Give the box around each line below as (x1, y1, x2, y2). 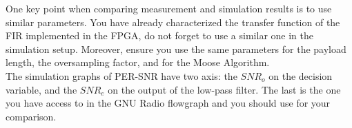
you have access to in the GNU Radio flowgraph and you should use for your (6, 96, 331, 110)
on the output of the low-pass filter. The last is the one (108, 82, 341, 96)
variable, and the (6, 82, 77, 96)
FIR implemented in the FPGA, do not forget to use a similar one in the (6, 28, 313, 43)
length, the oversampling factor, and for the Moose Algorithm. (6, 55, 270, 70)
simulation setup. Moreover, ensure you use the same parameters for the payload (6, 41, 346, 56)
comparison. (6, 109, 57, 123)
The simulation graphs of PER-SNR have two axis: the (6, 68, 237, 83)
